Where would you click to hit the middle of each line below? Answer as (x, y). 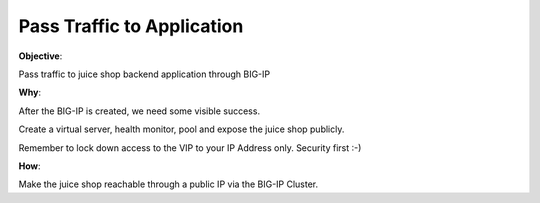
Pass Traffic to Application (131, 26)
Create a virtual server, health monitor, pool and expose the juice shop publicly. (181, 129)
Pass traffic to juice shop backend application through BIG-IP (144, 74)
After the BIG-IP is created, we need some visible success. (139, 111)
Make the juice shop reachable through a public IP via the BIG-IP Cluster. (168, 184)
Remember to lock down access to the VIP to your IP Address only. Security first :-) (190, 147)
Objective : (40, 56)
